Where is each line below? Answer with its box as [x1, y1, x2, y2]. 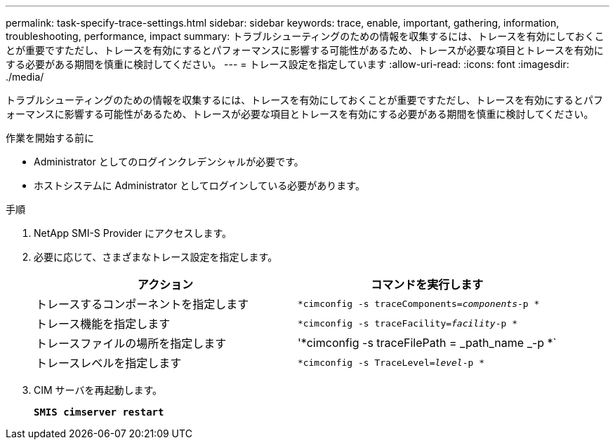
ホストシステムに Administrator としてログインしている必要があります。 [34, 179, 365, 191]
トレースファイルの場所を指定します [36, 336, 227, 350]
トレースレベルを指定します [36, 356, 182, 370]
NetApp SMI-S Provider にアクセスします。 [34, 227, 232, 239]
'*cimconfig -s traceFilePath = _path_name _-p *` [297, 336, 557, 350]
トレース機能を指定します [36, 317, 171, 331]
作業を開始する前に [6, 132, 94, 144]
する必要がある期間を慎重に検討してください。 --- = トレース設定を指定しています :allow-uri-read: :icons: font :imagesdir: [6, 58, 569, 70]
